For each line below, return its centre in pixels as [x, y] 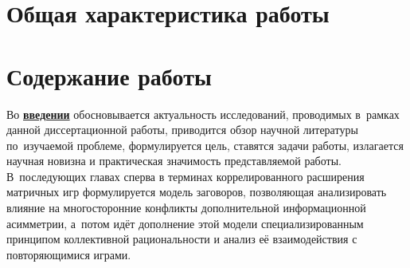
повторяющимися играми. [69, 254]
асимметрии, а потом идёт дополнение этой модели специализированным [185, 223]
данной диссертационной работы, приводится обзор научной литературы [182, 130]
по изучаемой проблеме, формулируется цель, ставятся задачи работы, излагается [205, 145]
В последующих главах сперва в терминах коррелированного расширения [185, 176]
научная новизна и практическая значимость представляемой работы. [174, 161]
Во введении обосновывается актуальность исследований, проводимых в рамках [203, 114]
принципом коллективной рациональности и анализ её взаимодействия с [182, 239]
